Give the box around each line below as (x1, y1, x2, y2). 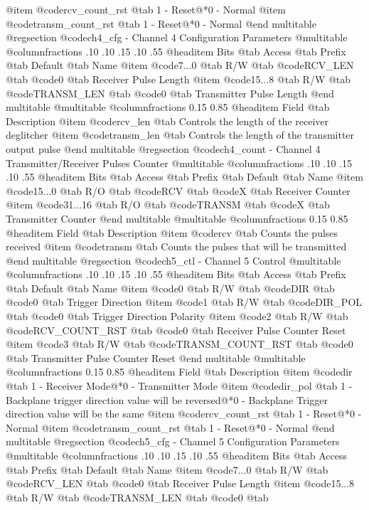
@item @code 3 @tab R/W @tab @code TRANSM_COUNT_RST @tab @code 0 (6, 336, 353, 351)
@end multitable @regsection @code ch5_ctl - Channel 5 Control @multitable (6, 253, 341, 267)
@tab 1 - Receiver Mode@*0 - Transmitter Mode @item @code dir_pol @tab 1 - (6, 378, 353, 393)
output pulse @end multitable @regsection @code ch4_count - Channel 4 (6, 141, 321, 156)
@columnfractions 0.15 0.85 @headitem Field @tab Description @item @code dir (6, 364, 353, 379)
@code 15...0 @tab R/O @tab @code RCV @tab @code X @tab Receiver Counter (6, 183, 351, 198)
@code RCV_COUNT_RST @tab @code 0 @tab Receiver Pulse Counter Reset (6, 322, 346, 337)
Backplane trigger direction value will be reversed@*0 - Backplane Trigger (6, 392, 328, 407)
